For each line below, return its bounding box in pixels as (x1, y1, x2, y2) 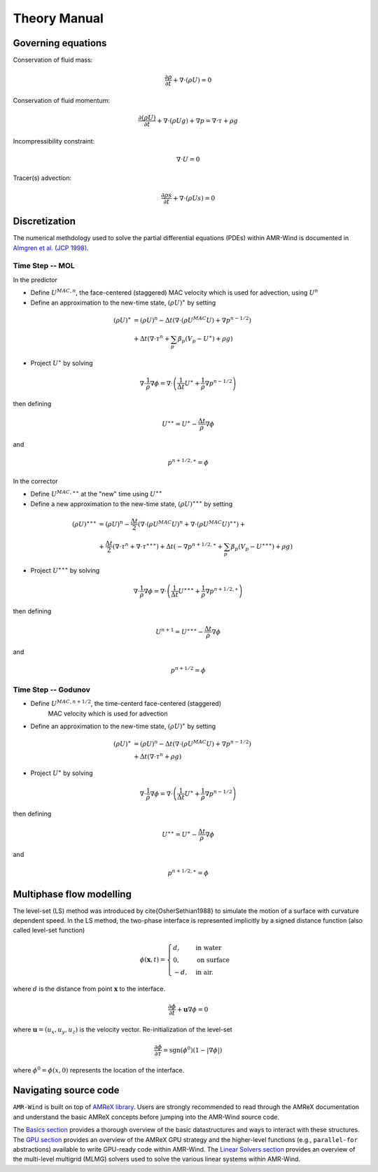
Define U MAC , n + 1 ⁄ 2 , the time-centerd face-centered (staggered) (30, 699, 222, 708)
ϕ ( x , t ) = (139, 956, 166, 963)
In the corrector (13, 477, 59, 485)
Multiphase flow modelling (13, 888, 132, 900)
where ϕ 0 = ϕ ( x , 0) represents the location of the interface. (13, 1065, 185, 1075)
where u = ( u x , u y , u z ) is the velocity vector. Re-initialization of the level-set (13, 1026, 232, 1035)
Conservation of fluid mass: (13, 56, 93, 64)
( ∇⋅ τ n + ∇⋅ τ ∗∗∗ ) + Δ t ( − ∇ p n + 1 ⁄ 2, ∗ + (112, 541, 223, 550)
